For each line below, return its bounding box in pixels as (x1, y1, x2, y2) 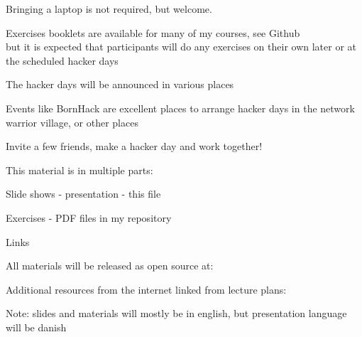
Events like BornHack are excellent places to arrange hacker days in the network (6, 100, 355, 115)
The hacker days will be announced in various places (6, 77, 234, 92)
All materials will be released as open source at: (6, 258, 214, 273)
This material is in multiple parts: (6, 162, 153, 177)
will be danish (6, 319, 67, 334)
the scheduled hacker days (6, 53, 119, 68)
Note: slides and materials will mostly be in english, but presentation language (6, 306, 347, 321)
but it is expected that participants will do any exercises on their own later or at (6, 39, 356, 54)
